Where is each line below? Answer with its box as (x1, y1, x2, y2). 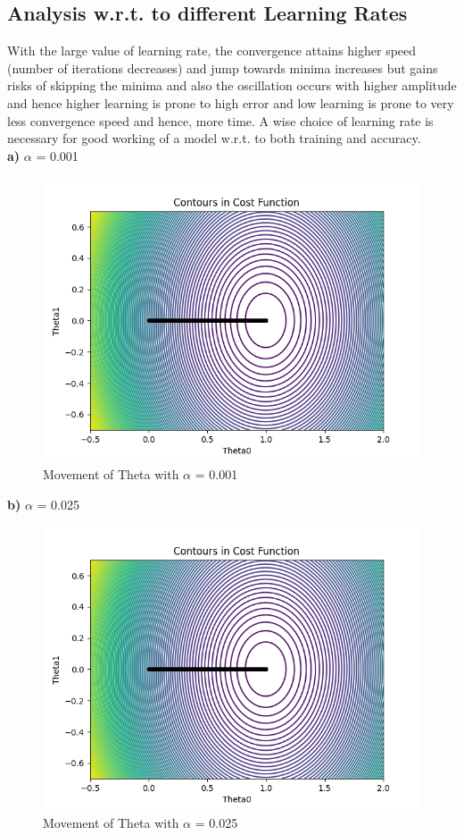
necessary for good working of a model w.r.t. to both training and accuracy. (7, 129, 421, 148)
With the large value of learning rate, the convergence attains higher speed (7, 41, 417, 60)
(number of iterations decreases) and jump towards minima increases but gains (7, 58, 438, 77)
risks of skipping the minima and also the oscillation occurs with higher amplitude (7, 76, 457, 95)
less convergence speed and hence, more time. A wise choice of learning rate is (7, 111, 434, 130)
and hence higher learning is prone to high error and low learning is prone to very (7, 93, 454, 112)
